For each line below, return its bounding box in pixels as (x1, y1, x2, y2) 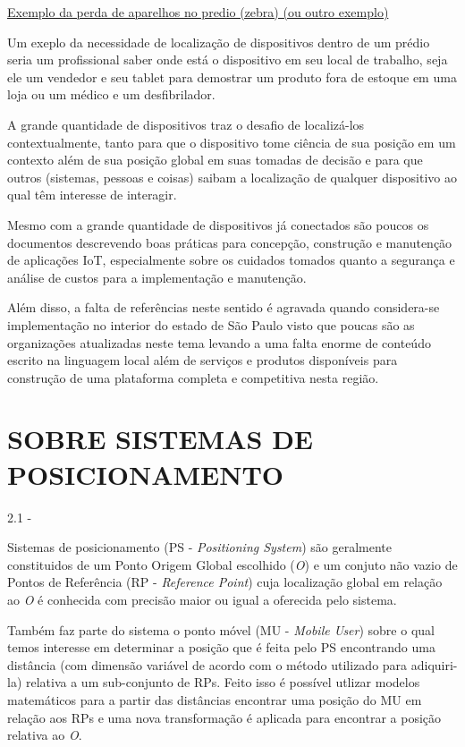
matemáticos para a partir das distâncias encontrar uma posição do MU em (7, 690, 422, 709)
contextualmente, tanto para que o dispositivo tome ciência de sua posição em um (7, 132, 456, 151)
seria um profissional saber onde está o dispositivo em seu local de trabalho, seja (7, 50, 448, 69)
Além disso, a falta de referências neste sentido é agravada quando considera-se (7, 298, 440, 317)
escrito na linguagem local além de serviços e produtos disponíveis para (7, 351, 398, 369)
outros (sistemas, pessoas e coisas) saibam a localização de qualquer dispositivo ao (7, 167, 457, 186)
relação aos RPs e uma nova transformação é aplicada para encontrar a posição (7, 708, 442, 726)
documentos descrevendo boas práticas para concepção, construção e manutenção (7, 233, 452, 251)
